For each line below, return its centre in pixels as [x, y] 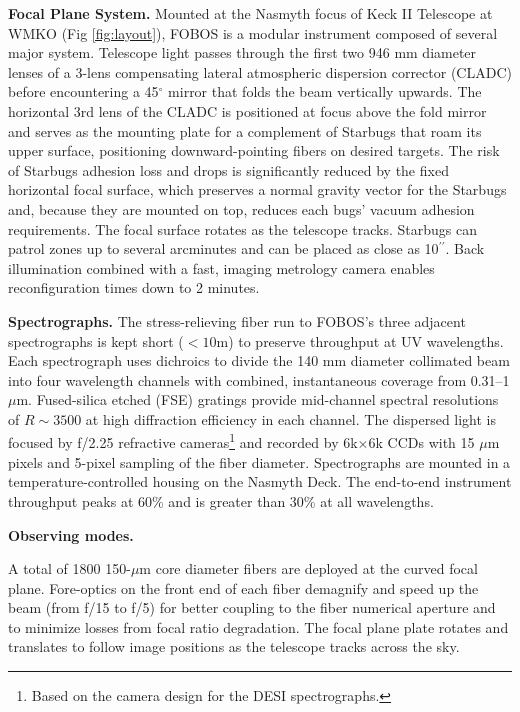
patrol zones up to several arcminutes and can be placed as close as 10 [223, 248]
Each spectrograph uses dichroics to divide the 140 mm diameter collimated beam [259, 360]
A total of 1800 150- [69, 568]
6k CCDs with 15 [421, 442]
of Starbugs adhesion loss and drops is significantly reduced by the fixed [228, 169]
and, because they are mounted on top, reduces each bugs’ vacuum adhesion [241, 208]
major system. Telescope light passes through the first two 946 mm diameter [242, 52]
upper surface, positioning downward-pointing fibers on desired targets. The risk [254, 150]
